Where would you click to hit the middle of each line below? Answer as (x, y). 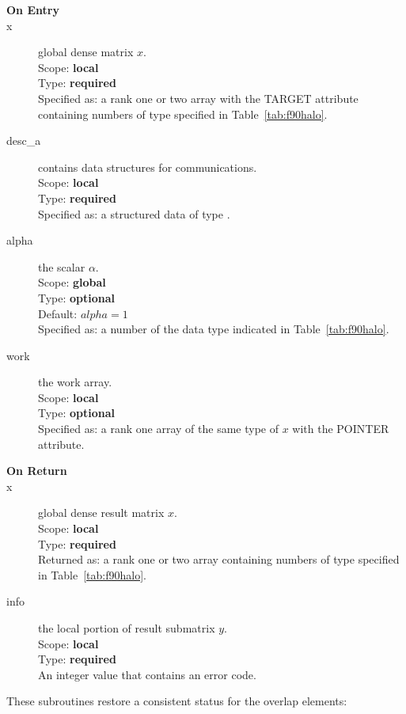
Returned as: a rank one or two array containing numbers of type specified (219, 559)
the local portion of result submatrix (127, 628)
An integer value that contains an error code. (147, 674)
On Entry (33, 9)
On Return (37, 471)
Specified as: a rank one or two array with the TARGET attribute (198, 98)
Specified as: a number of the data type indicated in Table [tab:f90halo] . (214, 329)
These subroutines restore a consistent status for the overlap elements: (177, 701)
